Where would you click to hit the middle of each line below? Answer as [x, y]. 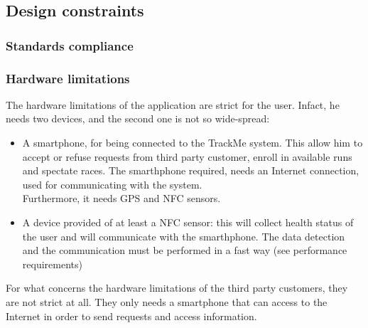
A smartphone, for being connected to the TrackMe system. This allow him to [193, 143]
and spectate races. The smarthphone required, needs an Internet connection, [191, 170]
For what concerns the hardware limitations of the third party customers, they [177, 288]
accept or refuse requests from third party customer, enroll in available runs [187, 156]
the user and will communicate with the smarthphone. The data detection [184, 236]
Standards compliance [70, 45]
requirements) [52, 264]
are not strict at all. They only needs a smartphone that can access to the [167, 301]
